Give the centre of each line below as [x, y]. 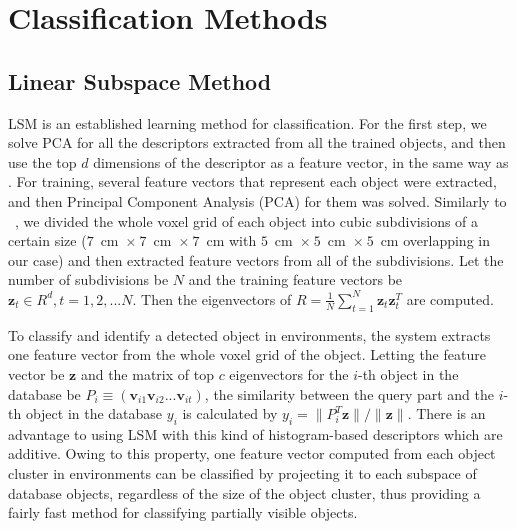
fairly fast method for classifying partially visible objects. [183, 512]
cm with [231, 240]
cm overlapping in [435, 240]
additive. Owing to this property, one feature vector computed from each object [252, 453]
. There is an [446, 413]
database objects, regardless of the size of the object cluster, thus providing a [244, 492]
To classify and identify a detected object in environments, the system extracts [249, 334]
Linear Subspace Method [140, 80]
